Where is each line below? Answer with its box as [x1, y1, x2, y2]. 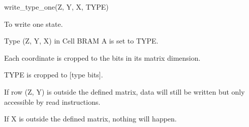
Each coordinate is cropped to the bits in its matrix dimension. [4, 52, 201, 63]
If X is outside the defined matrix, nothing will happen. [4, 113, 177, 124]
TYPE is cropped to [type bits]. [4, 69, 103, 80]
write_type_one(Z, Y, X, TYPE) [4, 2, 109, 12]
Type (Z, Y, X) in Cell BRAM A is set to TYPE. [4, 35, 159, 46]
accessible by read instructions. [4, 96, 101, 107]
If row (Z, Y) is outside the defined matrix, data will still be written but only [4, 86, 245, 97]
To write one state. [4, 18, 63, 29]
